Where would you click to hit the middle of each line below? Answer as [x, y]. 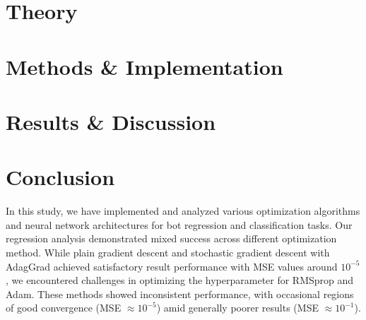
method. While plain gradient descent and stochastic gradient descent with [168, 253]
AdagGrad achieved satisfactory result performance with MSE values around [172, 266]
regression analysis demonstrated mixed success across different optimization [171, 238]
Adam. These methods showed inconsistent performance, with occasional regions [180, 294]
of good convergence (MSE [64, 308]
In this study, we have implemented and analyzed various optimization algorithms [183, 211]
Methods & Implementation [144, 66]
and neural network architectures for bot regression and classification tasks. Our [179, 224]
